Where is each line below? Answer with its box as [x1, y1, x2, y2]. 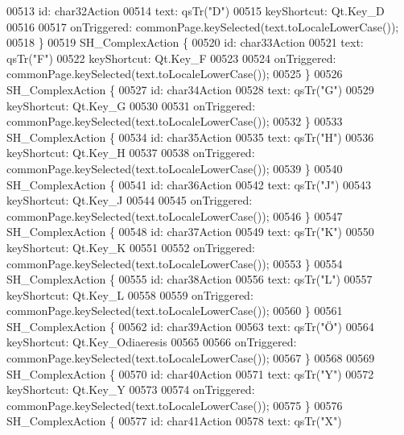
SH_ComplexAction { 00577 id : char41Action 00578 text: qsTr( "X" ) [6, 412, 342, 429]
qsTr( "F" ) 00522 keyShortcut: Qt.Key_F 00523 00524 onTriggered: [6, 49, 336, 66]
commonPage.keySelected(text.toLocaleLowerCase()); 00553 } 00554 [6, 255, 343, 271]
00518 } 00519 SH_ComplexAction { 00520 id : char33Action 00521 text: [6, 34, 364, 51]
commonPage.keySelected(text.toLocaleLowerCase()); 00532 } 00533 [6, 113, 343, 130]
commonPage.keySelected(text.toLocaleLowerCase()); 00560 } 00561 [6, 302, 343, 319]
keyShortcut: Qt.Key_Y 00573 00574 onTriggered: [6, 381, 255, 398]
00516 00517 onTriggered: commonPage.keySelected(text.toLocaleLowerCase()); [6, 18, 399, 35]
